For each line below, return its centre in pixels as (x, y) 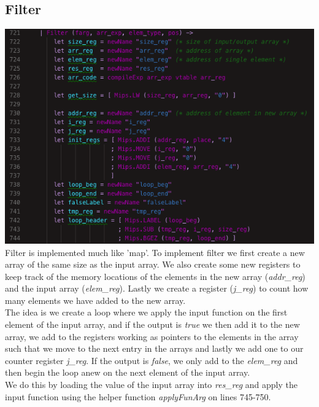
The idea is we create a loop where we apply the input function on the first (146, 312)
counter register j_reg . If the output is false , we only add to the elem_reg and (152, 360)
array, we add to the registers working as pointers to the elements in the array (152, 336)
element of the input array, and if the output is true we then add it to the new (152, 324)
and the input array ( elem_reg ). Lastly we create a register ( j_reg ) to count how (157, 288)
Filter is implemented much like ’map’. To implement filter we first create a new (155, 252)
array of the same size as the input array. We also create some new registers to (153, 264)
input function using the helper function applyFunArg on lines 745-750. (138, 396)
